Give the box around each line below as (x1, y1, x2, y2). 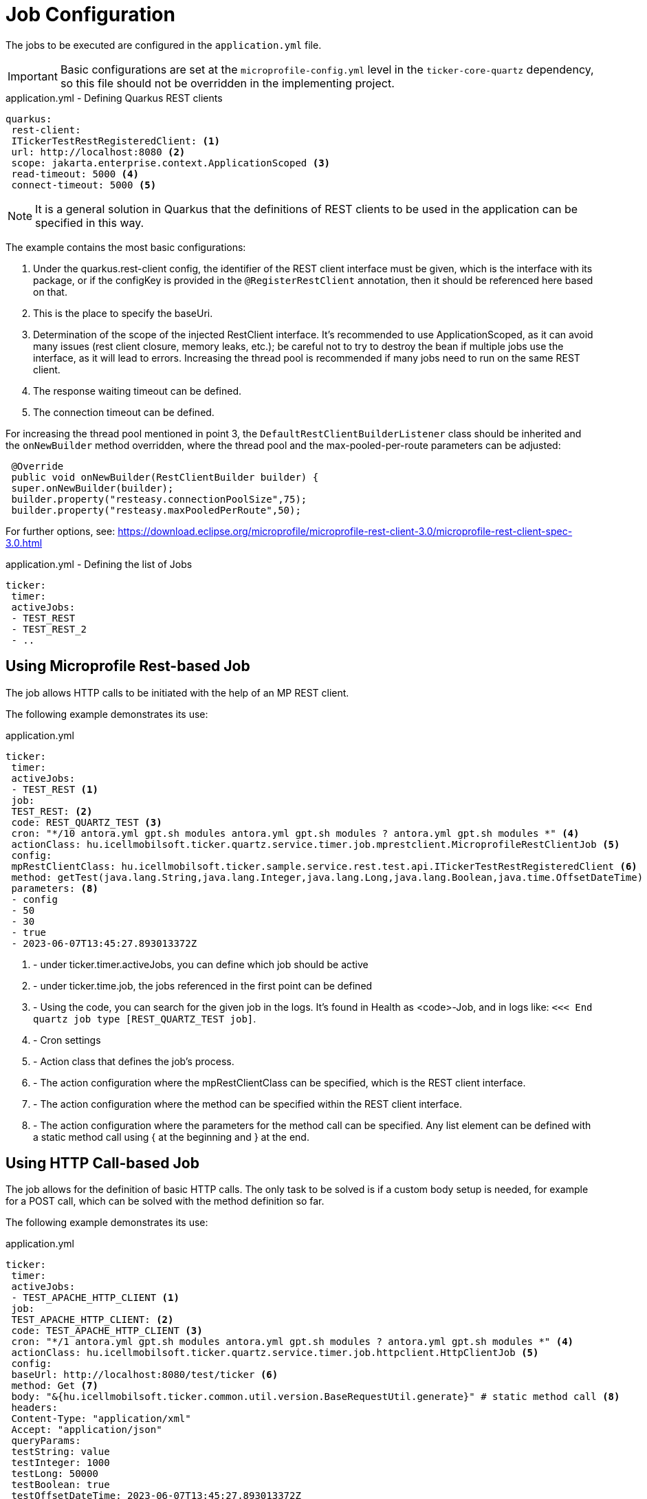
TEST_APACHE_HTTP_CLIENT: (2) (11, 1314, 174, 1326)
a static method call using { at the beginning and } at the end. (33, 1130, 309, 1143)
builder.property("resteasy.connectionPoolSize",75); (11, 493, 307, 505)
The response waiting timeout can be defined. (33, 384, 242, 397)
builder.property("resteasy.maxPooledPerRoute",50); (11, 504, 301, 516)
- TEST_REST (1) (11, 783, 98, 795)
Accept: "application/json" (11, 1424, 162, 1436)
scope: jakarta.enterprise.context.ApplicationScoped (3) (11, 157, 331, 168)
